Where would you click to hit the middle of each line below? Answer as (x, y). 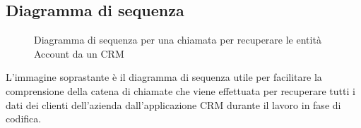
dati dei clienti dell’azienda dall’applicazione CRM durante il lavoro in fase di (173, 104)
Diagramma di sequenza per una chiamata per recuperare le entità (178, 40)
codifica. (24, 119)
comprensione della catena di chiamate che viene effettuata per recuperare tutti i (180, 90)
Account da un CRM (79, 53)
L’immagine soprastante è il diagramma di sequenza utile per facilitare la (164, 77)
